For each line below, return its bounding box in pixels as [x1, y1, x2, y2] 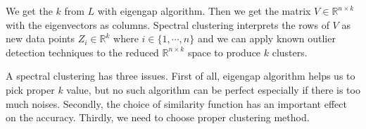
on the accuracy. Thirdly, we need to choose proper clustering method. [6, 110, 310, 125]
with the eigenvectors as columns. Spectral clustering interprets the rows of [6, 17, 329, 32]
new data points [6, 31, 75, 46]
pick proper [6, 82, 55, 97]
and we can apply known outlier [197, 31, 336, 46]
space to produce [187, 44, 261, 59]
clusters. [272, 44, 308, 59]
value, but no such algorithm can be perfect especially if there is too [66, 82, 360, 97]
